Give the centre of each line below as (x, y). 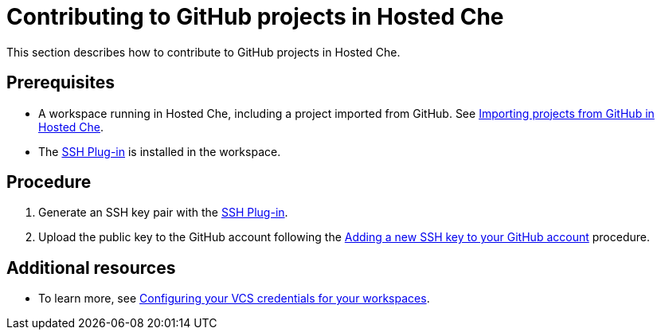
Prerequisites (61, 83)
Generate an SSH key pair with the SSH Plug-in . (163, 213)
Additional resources (91, 268)
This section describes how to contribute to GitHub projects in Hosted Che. (203, 52)
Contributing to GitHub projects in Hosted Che (255, 17)
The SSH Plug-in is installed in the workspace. (160, 151)
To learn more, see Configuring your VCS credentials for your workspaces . (234, 299)
